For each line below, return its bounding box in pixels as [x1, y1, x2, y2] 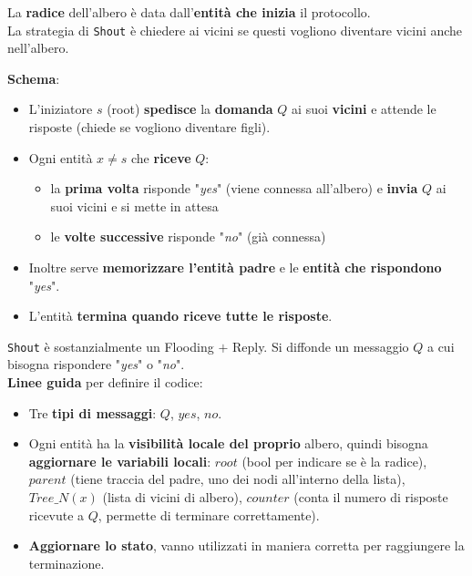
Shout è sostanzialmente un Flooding [7, 336, 214, 355]
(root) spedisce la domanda [107, 99, 273, 118]
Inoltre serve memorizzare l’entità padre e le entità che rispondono [28, 258, 442, 276]
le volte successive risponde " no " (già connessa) [50, 227, 326, 246]
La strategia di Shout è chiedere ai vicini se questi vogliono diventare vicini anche [7, 20, 463, 39]
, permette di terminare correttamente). [97, 505, 320, 524]
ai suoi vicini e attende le [292, 99, 436, 118]
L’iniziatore [28, 99, 93, 118]
